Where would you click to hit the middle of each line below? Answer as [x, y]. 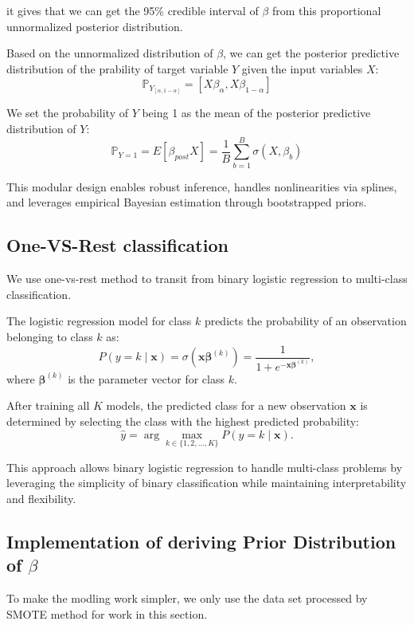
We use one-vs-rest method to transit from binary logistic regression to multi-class [207, 279]
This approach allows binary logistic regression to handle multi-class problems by [205, 467]
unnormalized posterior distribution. [95, 26]
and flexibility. [41, 498]
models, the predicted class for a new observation [226, 405]
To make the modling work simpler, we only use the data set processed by [187, 598]
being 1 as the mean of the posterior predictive [256, 113]
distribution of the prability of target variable [117, 68]
